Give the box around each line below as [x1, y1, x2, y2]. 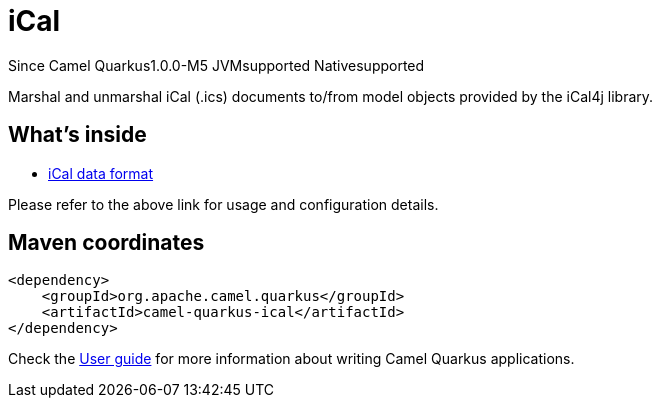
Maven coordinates [8, 230, 205, 256]
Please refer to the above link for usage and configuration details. [8, 195, 439, 213]
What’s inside [8, 122, 147, 148]
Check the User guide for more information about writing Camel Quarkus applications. [8, 350, 575, 368]
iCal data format [48, 164, 154, 182]
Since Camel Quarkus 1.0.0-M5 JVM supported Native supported [8, 56, 425, 74]
